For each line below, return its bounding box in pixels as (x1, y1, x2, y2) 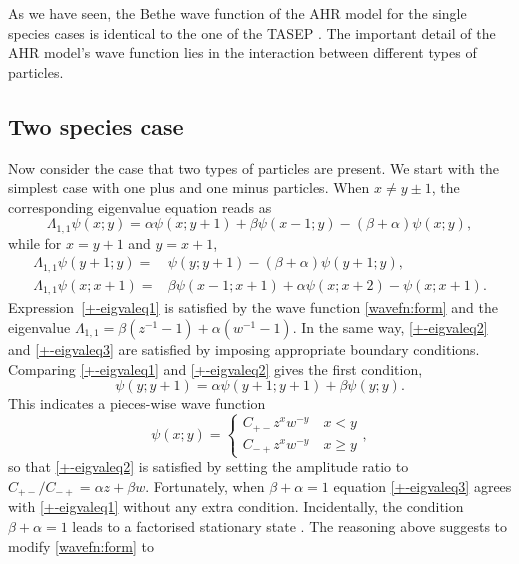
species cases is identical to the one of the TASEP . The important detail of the (8, 22, 496, 43)
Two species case (8, 110, 184, 141)
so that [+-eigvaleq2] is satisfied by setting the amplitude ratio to (8, 456, 409, 477)
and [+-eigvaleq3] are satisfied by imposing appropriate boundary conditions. (8, 338, 480, 359)
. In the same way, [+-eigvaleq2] (292, 316, 488, 337)
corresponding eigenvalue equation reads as (8, 196, 272, 217)
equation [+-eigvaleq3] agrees (333, 475, 512, 496)
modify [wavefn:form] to (8, 535, 154, 556)
